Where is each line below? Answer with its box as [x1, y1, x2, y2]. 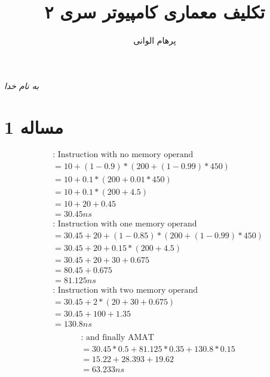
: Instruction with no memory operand [53, 151, 194, 160]
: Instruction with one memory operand [53, 219, 197, 228]
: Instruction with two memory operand [53, 286, 198, 295]
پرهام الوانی [133, 34, 176, 47]
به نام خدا [4, 79, 39, 91]
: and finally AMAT [81, 333, 154, 342]
